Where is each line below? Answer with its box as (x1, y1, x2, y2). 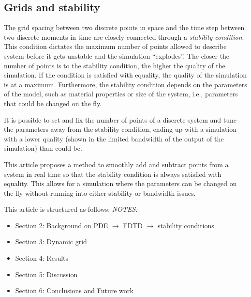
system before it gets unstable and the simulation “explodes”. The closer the (4, 50, 230, 61)
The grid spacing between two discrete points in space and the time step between (4, 22, 245, 32)
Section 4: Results (15, 253, 69, 263)
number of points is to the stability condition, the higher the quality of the (4, 60, 225, 70)
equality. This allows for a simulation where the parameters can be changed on (4, 178, 237, 188)
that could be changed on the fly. (4, 98, 102, 108)
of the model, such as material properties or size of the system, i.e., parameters (4, 89, 238, 99)
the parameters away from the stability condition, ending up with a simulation (4, 124, 237, 134)
